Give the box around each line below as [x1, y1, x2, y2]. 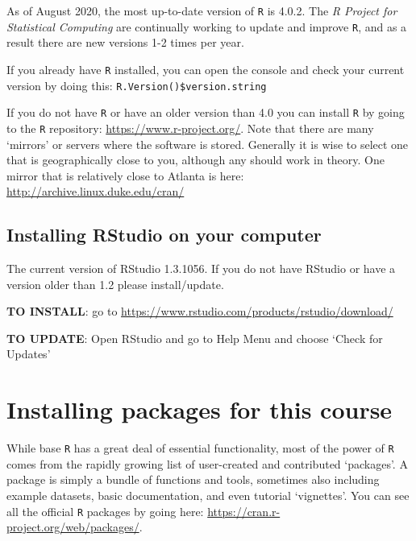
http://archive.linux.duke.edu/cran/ [6, 183, 185, 200]
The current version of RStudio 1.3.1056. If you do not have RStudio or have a [6, 260, 396, 277]
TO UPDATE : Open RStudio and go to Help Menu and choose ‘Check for [6, 329, 383, 346]
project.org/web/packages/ [6, 518, 139, 535]
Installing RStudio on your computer [6, 222, 322, 247]
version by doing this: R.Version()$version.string [6, 76, 267, 93]
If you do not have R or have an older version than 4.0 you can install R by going [6, 104, 405, 121]
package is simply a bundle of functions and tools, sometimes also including [6, 471, 380, 488]
